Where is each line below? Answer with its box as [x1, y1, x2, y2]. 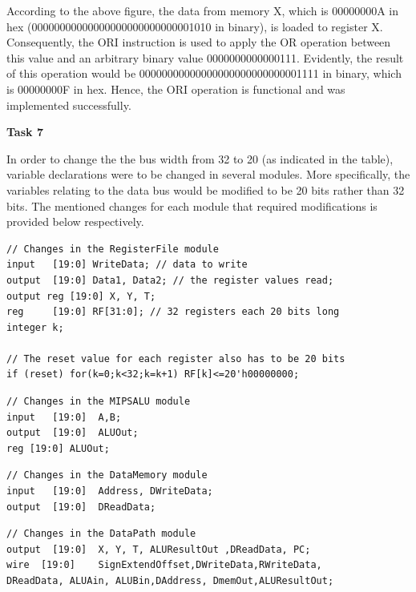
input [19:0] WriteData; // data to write [6, 259, 248, 271]
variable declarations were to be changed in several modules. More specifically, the [6, 166, 410, 183]
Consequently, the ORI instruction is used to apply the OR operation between [6, 34, 391, 50]
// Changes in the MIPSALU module [6, 396, 191, 408]
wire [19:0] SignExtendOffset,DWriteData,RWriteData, [6, 559, 322, 571]
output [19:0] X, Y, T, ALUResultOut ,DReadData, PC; [6, 543, 311, 555]
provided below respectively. [6, 213, 144, 230]
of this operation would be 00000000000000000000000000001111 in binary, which [6, 65, 402, 82]
